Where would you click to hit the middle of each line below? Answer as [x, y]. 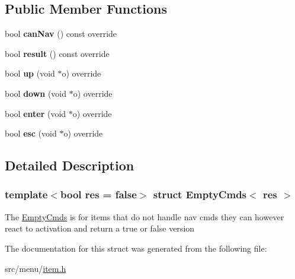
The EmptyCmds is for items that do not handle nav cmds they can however [145, 216]
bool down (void [36, 93]
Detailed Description [70, 165]
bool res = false [98, 194]
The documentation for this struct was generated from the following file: [136, 248]
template [26, 194]
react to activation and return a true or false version [100, 228]
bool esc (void [31, 133]
